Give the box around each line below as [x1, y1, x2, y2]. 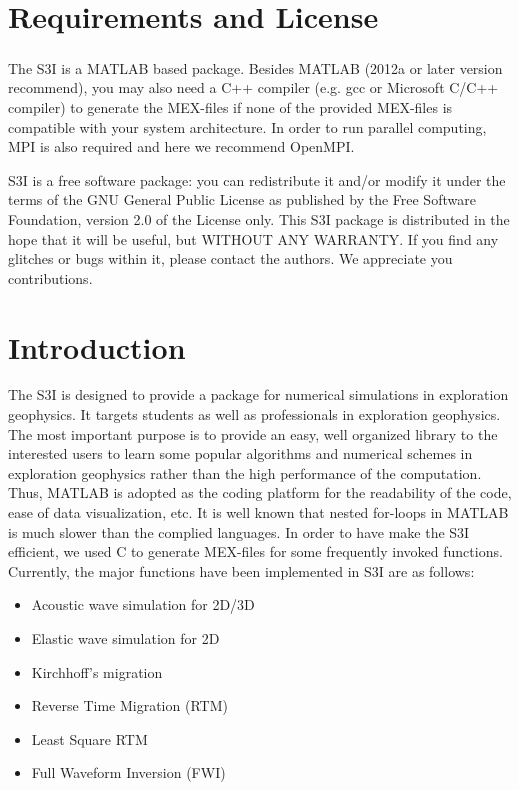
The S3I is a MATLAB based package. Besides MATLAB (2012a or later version [8, 57, 503, 78]
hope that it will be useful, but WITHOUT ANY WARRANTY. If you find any [8, 228, 499, 249]
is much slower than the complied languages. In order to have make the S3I [8, 521, 470, 542]
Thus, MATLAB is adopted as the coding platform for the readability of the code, [8, 482, 512, 503]
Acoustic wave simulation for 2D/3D [31, 594, 255, 615]
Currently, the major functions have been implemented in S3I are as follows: [8, 560, 475, 581]
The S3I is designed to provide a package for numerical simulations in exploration [8, 384, 509, 405]
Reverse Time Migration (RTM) [31, 695, 228, 716]
